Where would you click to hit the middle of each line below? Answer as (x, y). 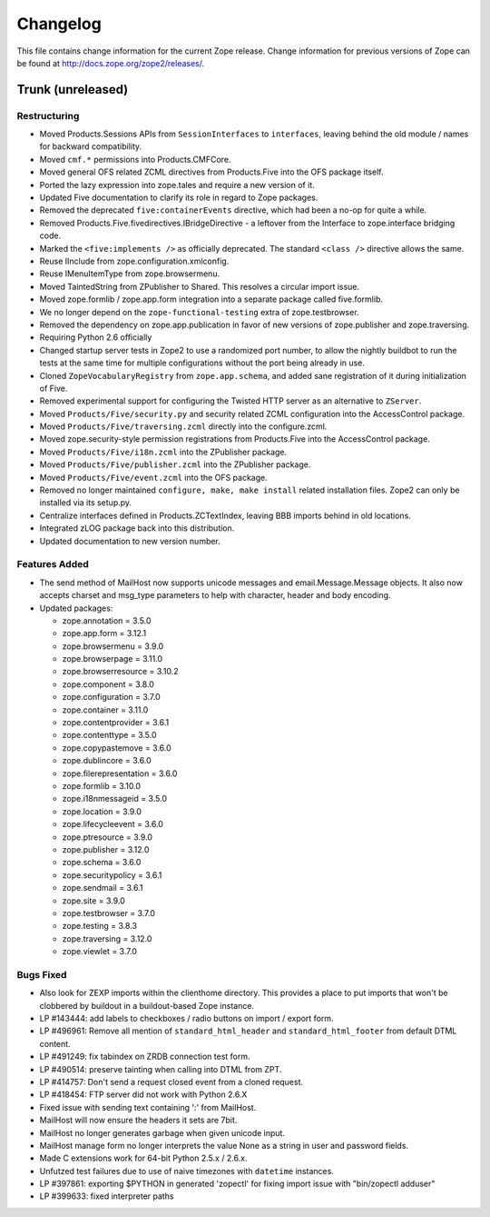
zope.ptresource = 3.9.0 (108, 837)
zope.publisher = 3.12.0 (106, 849)
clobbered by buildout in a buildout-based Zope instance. (147, 1005)
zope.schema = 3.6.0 (102, 863)
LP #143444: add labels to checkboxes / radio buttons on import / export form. (187, 1018)
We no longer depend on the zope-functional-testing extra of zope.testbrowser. (199, 312)
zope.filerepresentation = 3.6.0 (120, 773)
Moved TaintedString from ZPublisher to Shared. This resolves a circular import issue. (200, 286)
